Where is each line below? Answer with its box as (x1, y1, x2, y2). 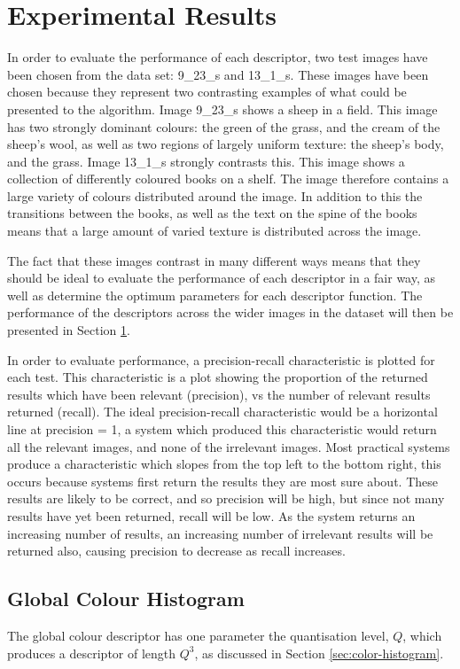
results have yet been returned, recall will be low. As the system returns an (7, 506, 416, 525)
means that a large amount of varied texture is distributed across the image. (7, 222, 422, 240)
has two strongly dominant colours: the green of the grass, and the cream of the (7, 117, 441, 136)
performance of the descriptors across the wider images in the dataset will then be (7, 303, 454, 322)
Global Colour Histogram (7, 585, 245, 612)
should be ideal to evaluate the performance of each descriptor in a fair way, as (7, 268, 436, 287)
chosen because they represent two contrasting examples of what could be (7, 82, 407, 101)
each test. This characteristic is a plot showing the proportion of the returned (7, 368, 428, 386)
